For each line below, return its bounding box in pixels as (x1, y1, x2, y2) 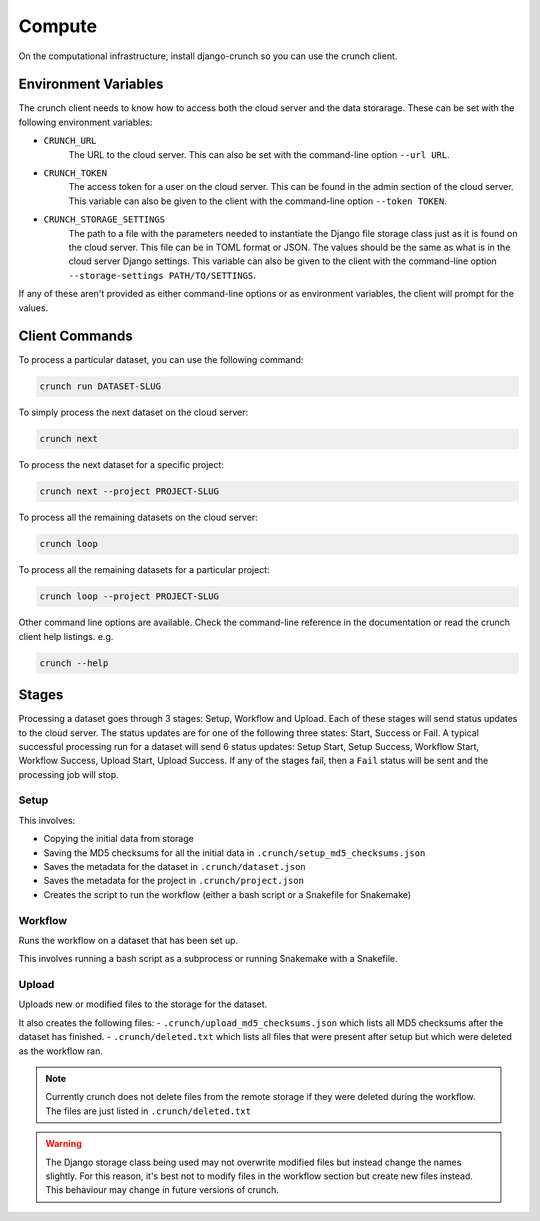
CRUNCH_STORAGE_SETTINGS (43, 214, 165, 225)
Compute (18, 15, 98, 37)
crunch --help (39, 657, 109, 669)
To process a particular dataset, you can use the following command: (18, 354, 304, 366)
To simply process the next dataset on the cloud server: (18, 406, 249, 419)
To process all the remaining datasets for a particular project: (18, 564, 270, 576)
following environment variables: (18, 116, 154, 128)
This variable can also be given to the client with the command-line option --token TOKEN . (68, 195, 447, 207)
